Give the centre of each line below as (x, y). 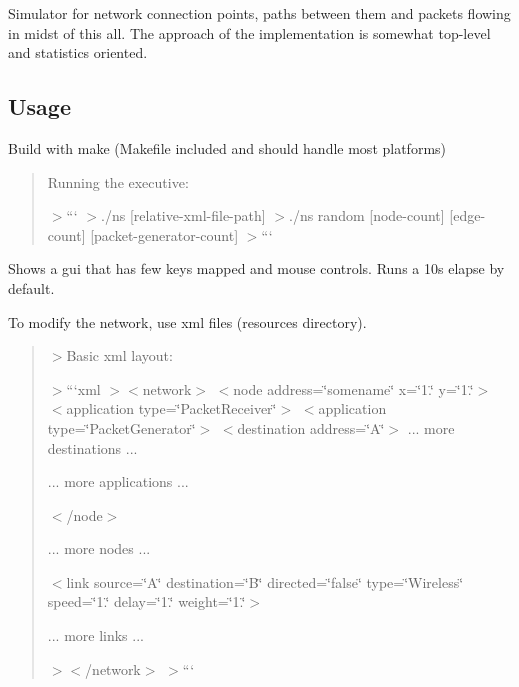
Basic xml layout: (119, 355)
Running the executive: (118, 181)
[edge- (467, 215)
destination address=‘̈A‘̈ (311, 427)
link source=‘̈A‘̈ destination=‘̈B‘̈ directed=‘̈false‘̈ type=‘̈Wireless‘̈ (265, 581)
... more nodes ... (99, 548)
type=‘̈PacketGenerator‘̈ (121, 427)
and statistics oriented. (78, 52)
